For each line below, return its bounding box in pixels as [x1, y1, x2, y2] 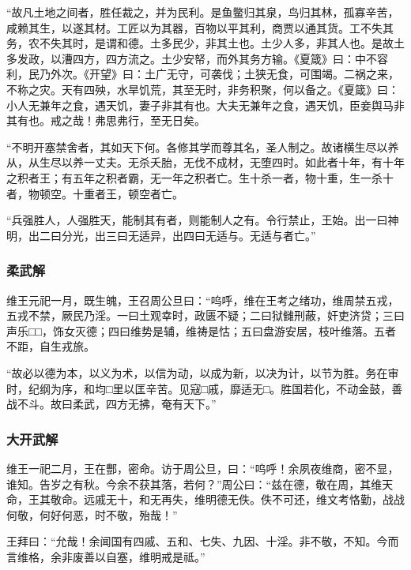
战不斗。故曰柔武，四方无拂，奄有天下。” [6, 396, 217, 412]
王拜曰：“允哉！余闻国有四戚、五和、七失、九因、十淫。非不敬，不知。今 [6, 533, 388, 549]
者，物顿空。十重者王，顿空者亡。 [6, 185, 183, 201]
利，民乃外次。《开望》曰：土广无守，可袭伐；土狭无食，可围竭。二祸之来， [6, 66, 399, 82]
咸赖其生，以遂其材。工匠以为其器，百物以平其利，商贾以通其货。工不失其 [6, 19, 394, 36]
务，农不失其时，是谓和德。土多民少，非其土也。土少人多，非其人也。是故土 [6, 35, 405, 51]
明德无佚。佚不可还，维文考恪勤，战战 [205, 491, 405, 508]
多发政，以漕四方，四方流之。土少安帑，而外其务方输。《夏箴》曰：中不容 [6, 50, 388, 66]
